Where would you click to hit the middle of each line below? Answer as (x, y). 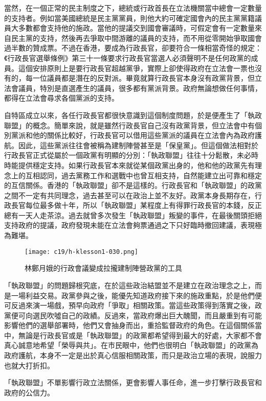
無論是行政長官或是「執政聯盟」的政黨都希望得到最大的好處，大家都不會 (140, 335)
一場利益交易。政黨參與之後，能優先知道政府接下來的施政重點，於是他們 (133, 295)
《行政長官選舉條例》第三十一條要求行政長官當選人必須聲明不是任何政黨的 (128, 57)
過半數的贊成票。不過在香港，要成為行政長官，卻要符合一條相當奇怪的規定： (133, 48)
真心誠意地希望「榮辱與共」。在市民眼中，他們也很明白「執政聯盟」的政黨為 (131, 345)
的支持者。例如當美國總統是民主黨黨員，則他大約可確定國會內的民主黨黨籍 (129, 18)
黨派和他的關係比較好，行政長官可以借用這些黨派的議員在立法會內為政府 (133, 135)
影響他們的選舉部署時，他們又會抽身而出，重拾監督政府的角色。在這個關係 (129, 325)
